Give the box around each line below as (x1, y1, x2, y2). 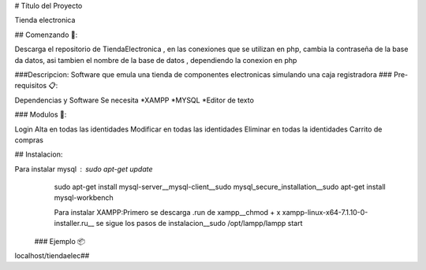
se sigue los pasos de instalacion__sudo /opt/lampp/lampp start (95, 219, 303, 228)
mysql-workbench (54, 193, 114, 202)
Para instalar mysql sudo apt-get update (14, 164, 153, 173)
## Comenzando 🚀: (14, 30, 78, 39)
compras (14, 135, 43, 145)
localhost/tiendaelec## (14, 251, 90, 261)
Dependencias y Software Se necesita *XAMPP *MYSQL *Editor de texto (14, 95, 254, 105)
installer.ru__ (54, 219, 95, 228)
